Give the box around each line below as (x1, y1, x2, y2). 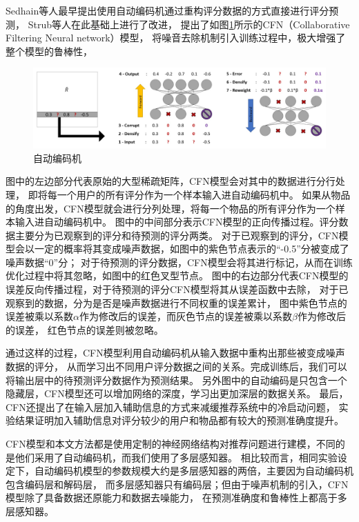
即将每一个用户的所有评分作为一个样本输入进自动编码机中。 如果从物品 (28, 187, 351, 201)
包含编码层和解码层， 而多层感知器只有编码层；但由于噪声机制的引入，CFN (6, 476, 349, 491)
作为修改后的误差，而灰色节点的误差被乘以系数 (79, 309, 292, 323)
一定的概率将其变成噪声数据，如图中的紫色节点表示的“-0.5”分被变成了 (34, 241, 349, 256)
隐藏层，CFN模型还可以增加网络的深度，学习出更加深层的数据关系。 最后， (6, 386, 349, 401)
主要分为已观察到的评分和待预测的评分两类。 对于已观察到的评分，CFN (14, 228, 339, 242)
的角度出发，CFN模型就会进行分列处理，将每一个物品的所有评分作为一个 (6, 201, 336, 215)
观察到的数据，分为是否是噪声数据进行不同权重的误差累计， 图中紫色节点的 (6, 295, 347, 310)
